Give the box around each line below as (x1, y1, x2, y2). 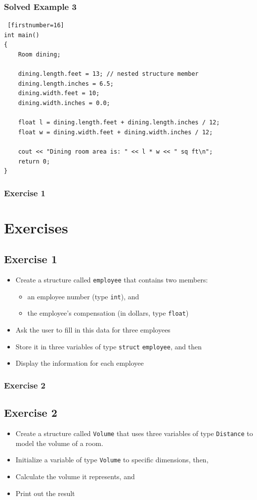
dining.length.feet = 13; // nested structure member (18, 70, 199, 78)
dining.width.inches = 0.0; (18, 99, 110, 107)
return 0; (18, 158, 50, 165)
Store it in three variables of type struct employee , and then (15, 341, 202, 351)
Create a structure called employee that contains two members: (15, 275, 208, 285)
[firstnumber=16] (7, 22, 64, 29)
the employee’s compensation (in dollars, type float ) (27, 308, 189, 318)
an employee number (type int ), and (27, 291, 139, 301)
